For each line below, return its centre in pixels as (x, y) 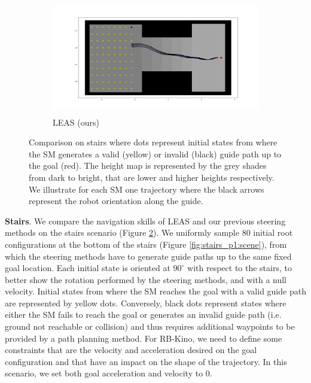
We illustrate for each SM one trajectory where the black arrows (147, 189)
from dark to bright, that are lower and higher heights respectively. (152, 177)
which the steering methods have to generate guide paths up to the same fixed (148, 256)
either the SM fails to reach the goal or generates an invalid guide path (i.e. (143, 314)
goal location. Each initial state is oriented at (88, 268)
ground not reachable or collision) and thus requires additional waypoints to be (150, 326)
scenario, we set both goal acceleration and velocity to (104, 373)
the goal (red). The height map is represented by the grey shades (148, 165)
